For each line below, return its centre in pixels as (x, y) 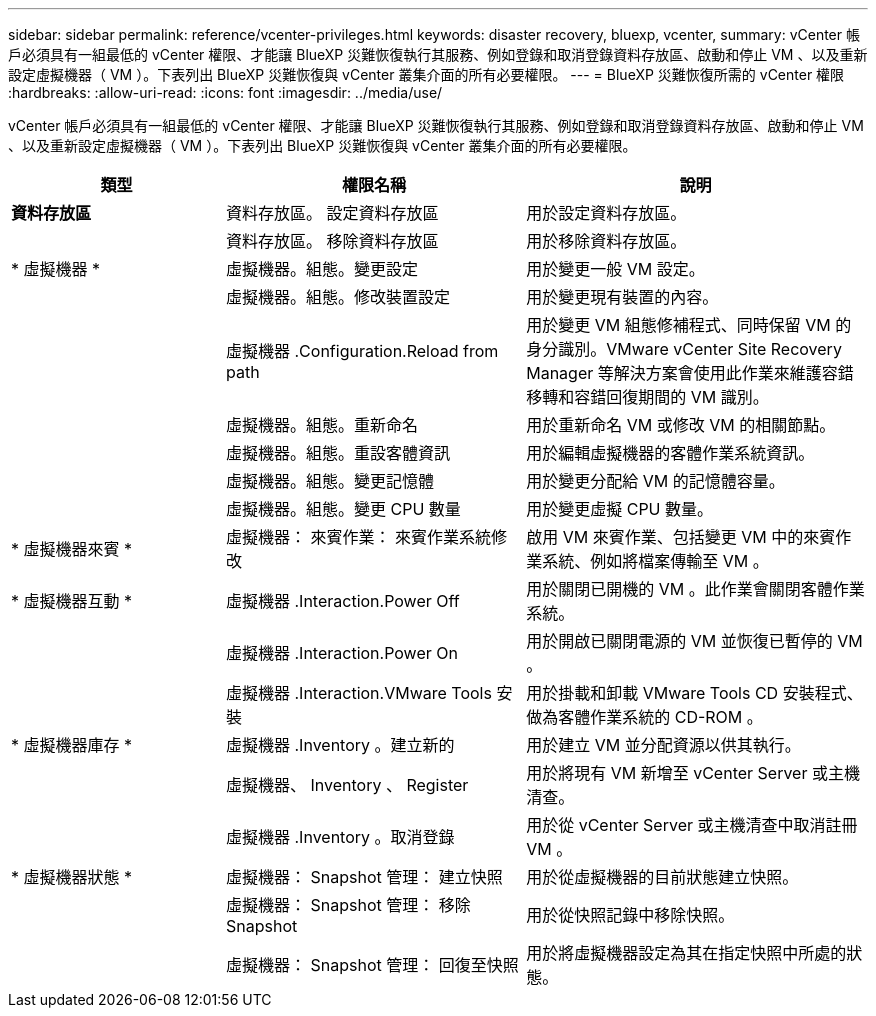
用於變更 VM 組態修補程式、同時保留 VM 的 (689, 325)
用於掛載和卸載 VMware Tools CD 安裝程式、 (694, 693)
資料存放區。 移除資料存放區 (332, 241)
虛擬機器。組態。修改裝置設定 (338, 297)
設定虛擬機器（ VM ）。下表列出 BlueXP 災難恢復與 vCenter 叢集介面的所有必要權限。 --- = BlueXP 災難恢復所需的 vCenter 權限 (426, 74)
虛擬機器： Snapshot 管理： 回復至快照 (372, 965)
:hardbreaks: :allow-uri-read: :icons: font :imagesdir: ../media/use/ (225, 92)
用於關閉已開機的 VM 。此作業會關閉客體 (679, 589)
